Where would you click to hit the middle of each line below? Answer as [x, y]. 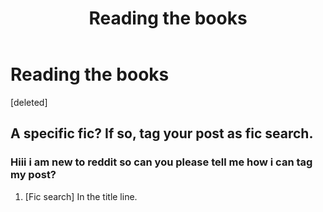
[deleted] [29, 102]
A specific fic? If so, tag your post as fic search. [162, 133]
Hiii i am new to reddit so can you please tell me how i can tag [161, 162]
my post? [33, 175]
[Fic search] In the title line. [81, 196]
